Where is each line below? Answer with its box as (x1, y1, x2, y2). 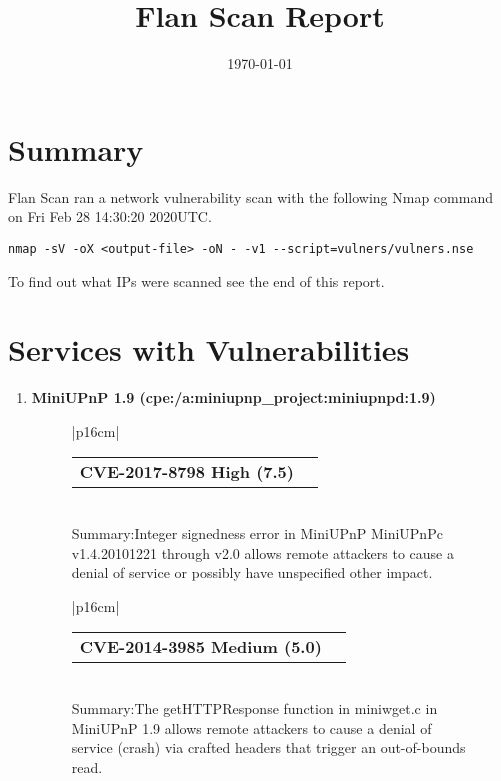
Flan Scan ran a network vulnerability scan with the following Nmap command (8, 186, 493, 207)
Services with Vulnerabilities (8, 329, 410, 370)
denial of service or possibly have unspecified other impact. (71, 562, 433, 583)
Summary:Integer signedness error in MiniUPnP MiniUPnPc (71, 523, 443, 543)
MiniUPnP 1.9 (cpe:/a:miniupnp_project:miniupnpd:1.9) (31, 387, 436, 408)
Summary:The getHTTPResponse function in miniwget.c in (71, 697, 438, 718)
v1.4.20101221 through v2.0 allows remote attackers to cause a (71, 542, 454, 563)
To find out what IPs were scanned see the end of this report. (8, 270, 385, 291)
